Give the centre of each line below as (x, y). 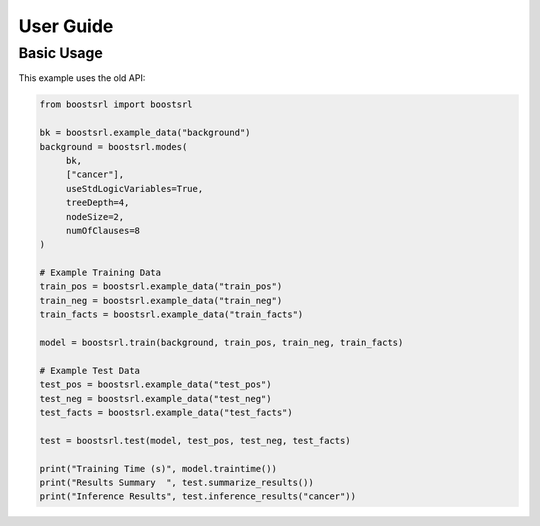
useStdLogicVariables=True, (134, 188)
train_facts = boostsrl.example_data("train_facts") (171, 314)
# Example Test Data (89, 370)
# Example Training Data (100, 273)
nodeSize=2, (95, 216)
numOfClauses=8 (102, 230)
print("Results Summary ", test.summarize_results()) (176, 482)
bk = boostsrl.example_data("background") (145, 133)
